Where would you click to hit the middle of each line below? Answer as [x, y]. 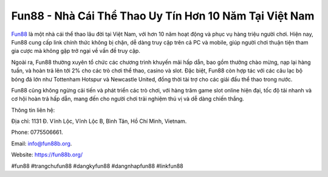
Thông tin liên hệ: [33, 110]
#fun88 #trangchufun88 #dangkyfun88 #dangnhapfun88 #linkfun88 [97, 166]
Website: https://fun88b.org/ [47, 154]
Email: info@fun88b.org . [42, 144]
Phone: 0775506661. [37, 132]
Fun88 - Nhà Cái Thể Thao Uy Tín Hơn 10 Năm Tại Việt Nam [163, 16]
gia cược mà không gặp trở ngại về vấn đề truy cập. [76, 51]
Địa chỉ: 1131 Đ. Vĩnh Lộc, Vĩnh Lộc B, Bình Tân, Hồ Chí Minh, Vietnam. [99, 121]
